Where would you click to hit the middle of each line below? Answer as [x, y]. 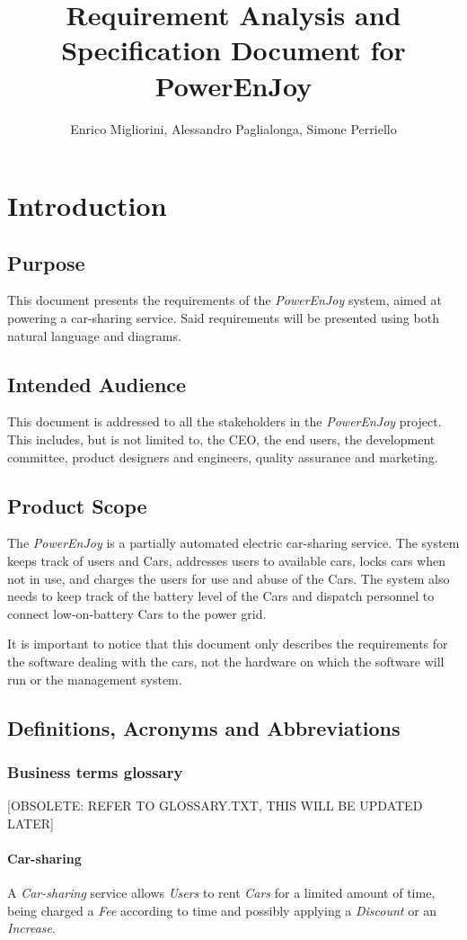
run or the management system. [95, 679]
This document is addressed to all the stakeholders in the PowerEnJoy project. [225, 421]
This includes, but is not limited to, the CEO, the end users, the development [221, 439]
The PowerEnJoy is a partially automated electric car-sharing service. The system [233, 543]
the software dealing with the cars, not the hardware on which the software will [226, 662]
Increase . [31, 928]
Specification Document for [233, 50]
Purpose [46, 262]
